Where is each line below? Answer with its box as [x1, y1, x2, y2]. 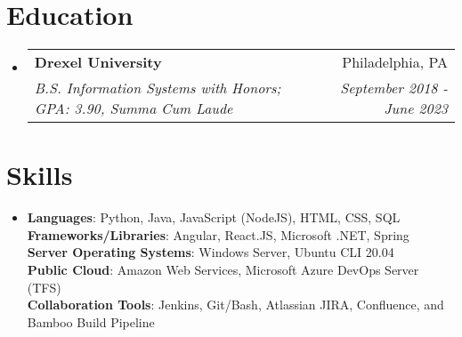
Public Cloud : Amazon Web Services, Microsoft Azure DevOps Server [27, 261, 419, 279]
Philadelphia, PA [342, 52, 448, 73]
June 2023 [384, 98, 448, 119]
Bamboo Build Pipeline [27, 312, 155, 331]
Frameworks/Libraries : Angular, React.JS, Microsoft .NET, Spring [27, 225, 409, 244]
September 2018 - [340, 77, 448, 99]
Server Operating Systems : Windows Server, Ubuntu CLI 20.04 [27, 243, 394, 261]
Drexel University [34, 52, 162, 73]
